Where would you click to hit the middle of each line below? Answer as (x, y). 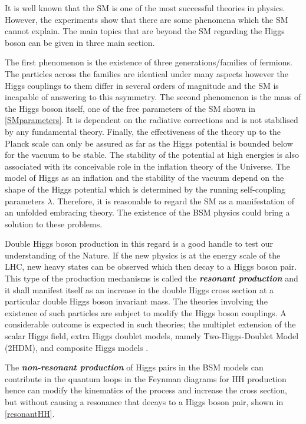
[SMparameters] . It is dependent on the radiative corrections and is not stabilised (152, 120)
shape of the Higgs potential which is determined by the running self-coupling (145, 189)
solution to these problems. (54, 223)
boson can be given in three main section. (80, 42)
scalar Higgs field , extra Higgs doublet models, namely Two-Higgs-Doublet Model (152, 336)
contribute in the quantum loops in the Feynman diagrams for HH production (146, 378)
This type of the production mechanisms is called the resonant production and (152, 278)
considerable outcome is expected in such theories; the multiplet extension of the (150, 324)
